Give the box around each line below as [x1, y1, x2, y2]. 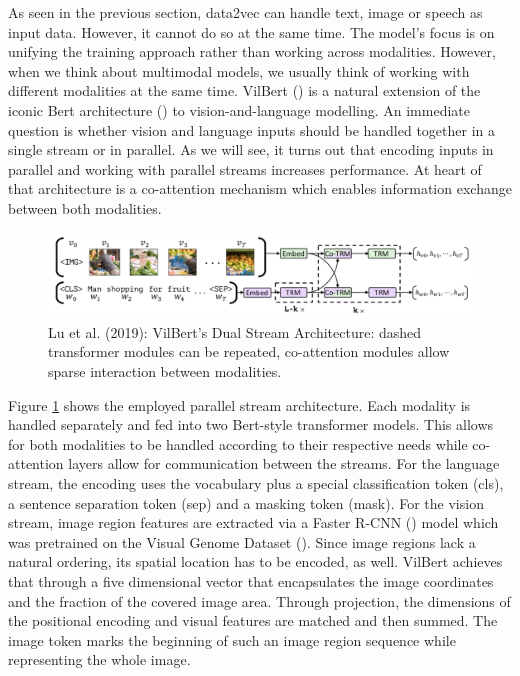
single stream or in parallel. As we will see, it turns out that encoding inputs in [8, 139, 494, 160]
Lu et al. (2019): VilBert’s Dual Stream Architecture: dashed [48, 321, 422, 342]
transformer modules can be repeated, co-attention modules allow [48, 341, 450, 362]
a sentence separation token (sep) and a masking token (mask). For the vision [8, 492, 484, 513]
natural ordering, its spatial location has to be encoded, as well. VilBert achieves [8, 551, 503, 572]
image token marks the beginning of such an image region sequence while [8, 629, 456, 650]
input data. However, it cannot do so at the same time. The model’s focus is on [8, 21, 495, 42]
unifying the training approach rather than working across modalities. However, [8, 41, 496, 62]
